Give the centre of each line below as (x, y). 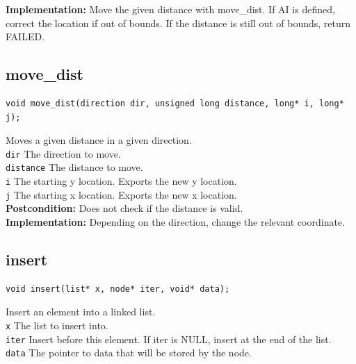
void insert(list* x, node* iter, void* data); (118, 289)
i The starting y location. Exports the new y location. (121, 181)
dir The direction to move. (63, 153)
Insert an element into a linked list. (81, 312)
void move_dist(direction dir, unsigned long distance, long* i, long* (175, 103)
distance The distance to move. (74, 167)
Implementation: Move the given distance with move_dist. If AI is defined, (170, 9)
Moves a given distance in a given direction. (99, 140)
